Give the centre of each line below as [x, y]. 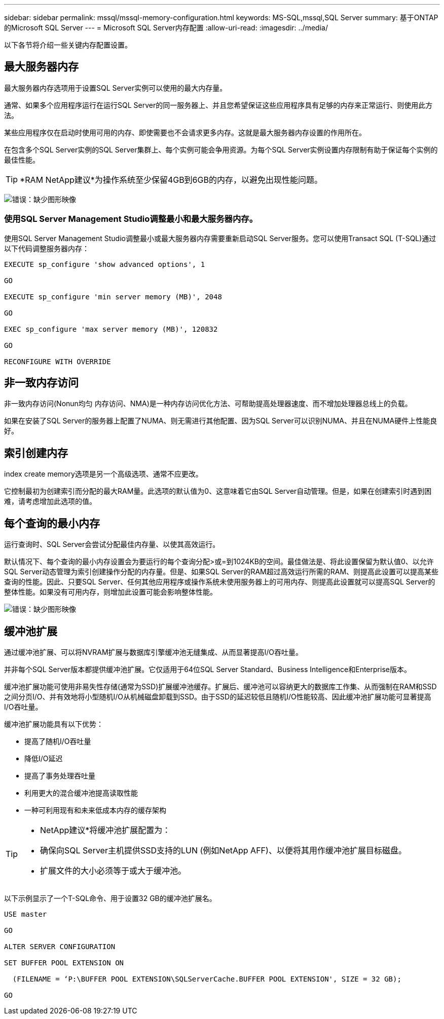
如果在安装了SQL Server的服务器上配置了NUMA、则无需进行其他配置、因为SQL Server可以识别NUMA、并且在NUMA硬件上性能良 [221, 421]
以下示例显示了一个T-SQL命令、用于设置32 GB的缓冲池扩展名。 [110, 898]
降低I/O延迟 [44, 758]
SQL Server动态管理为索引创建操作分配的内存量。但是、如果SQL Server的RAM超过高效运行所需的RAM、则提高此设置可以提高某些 [221, 572]
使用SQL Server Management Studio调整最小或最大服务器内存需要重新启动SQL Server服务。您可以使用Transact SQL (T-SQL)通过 [220, 238]
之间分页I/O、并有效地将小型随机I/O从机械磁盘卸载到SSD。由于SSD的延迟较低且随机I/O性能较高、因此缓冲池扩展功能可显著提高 [218, 696]
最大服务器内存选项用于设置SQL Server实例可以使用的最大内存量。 [116, 88]
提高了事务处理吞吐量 [60, 775]
